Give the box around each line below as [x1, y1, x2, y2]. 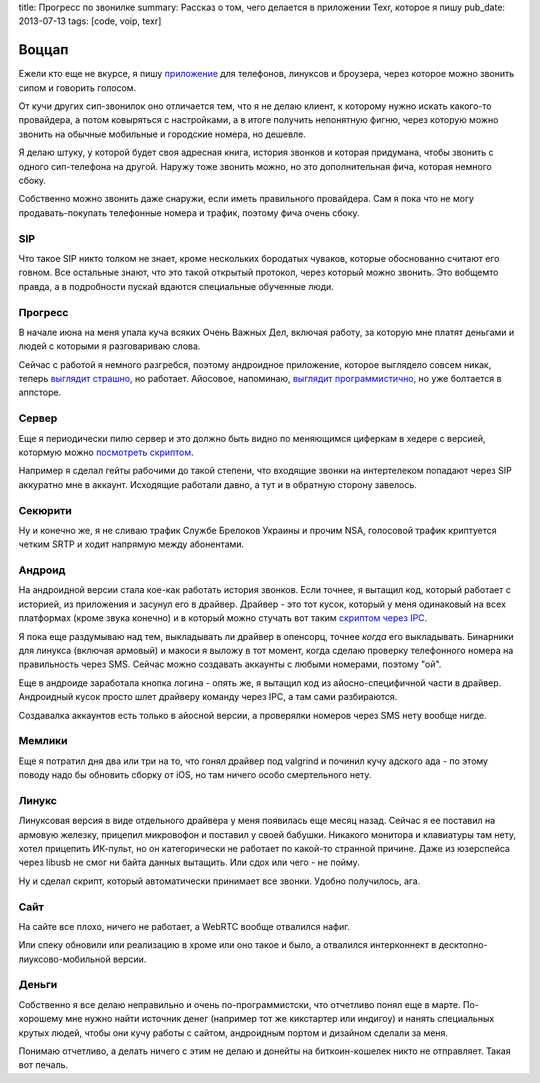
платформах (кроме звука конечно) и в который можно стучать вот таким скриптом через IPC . [18, 612, 428, 624]
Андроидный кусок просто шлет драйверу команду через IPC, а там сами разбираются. [18, 691, 398, 703]
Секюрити [18, 503, 72, 517]
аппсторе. [18, 386, 62, 399]
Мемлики [18, 734, 69, 748]
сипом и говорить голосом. [18, 81, 137, 94]
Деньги [18, 978, 58, 992]
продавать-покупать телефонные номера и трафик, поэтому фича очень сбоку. [18, 206, 360, 219]
